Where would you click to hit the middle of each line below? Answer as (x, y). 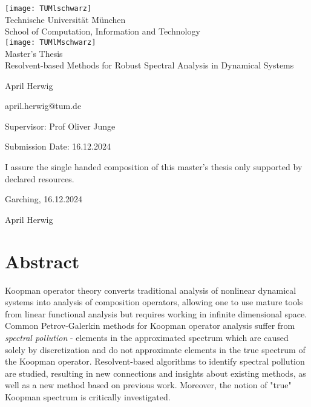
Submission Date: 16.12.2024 (58, 146)
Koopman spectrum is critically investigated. (88, 396)
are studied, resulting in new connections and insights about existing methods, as (155, 373)
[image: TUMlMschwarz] (51, 42)
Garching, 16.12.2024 (44, 199)
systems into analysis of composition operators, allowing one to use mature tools (154, 302)
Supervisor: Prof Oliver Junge (60, 126)
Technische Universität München (65, 19)
